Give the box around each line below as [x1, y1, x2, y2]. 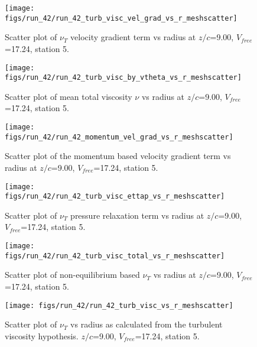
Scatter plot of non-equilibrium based [5, 268, 140, 281]
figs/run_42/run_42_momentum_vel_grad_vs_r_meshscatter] [5, 132, 233, 141]
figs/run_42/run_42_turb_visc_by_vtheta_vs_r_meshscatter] [5, 73, 242, 82]
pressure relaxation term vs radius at [70, 209, 204, 221]
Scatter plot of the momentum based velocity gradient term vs [5, 150, 231, 162]
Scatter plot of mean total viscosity [5, 90, 132, 102]
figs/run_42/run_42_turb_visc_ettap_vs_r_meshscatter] [5, 192, 225, 201]
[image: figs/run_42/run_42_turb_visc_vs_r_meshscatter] [5, 301, 233, 310]
